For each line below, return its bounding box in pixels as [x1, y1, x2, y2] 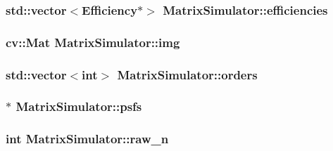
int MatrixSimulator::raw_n [6, 130, 169, 147]
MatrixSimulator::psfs [15, 98, 142, 115]
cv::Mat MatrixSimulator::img [6, 33, 180, 51]
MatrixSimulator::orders [117, 65, 258, 83]
